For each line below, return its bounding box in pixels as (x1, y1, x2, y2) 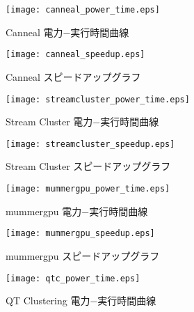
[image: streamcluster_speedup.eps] (6, 139, 175, 149)
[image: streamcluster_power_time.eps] (6, 94, 190, 104)
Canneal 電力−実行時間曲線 (6, 24, 129, 39)
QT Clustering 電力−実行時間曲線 (6, 293, 156, 308)
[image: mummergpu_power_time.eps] (6, 184, 170, 194)
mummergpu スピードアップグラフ (6, 248, 160, 263)
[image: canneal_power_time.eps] (6, 5, 160, 15)
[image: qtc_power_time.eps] (6, 273, 140, 283)
